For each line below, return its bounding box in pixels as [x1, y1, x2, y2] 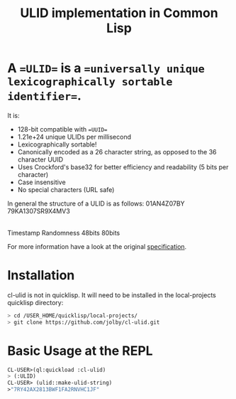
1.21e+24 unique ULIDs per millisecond [17, 132, 131, 141]
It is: [7, 111, 20, 119]
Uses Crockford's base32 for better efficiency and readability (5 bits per [17, 162, 229, 171]
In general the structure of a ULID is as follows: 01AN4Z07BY [7, 199, 186, 208]
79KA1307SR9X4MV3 [7, 206, 71, 215]
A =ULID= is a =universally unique [7, 60, 206, 76]
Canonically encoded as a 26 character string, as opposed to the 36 [17, 147, 218, 156]
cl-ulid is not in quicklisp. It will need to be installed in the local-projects [7, 290, 216, 299]
